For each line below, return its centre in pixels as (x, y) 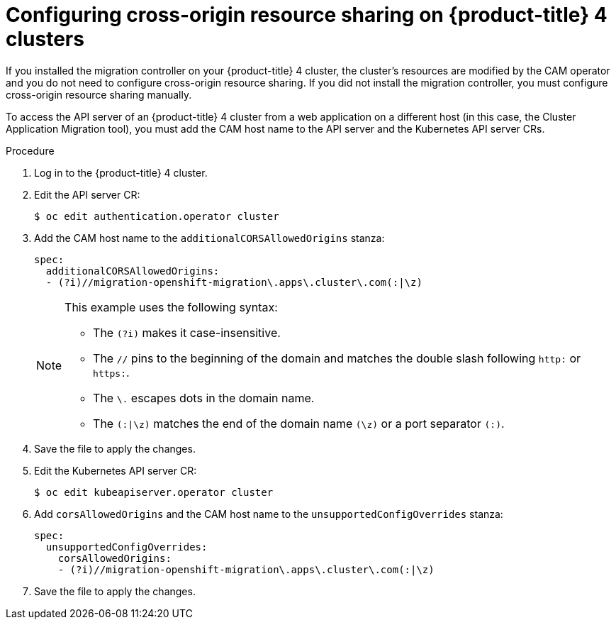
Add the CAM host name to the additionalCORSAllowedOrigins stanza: (209, 238)
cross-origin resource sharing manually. (99, 94)
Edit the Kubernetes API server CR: (116, 470)
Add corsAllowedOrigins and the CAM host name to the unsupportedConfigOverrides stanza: (269, 514)
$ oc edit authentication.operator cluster (157, 216)
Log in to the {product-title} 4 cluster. (121, 172)
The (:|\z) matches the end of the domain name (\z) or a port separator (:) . (299, 423)
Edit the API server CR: (87, 194)
